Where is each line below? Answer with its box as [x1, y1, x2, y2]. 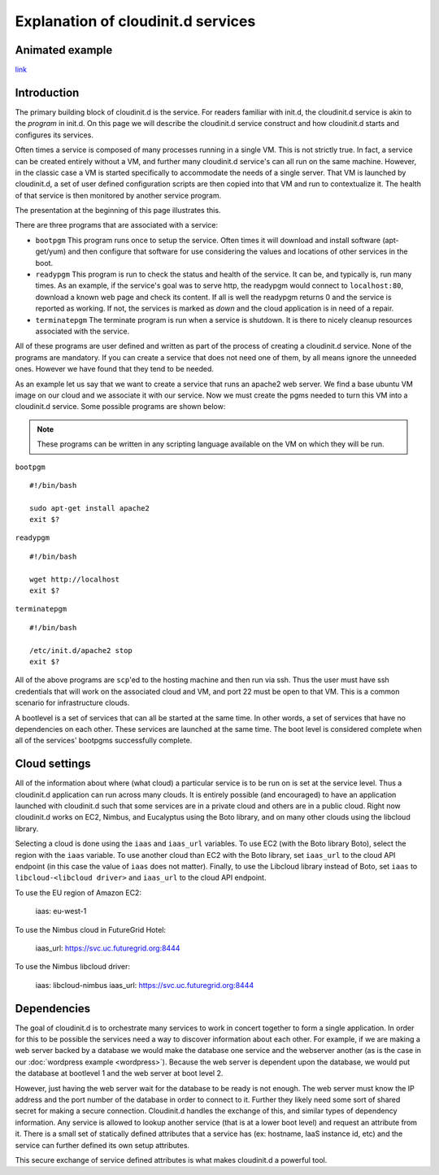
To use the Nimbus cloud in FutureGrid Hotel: [15, 925, 167, 934]
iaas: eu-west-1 [35, 907, 87, 916]
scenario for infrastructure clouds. [15, 698, 130, 707]
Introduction [15, 85, 80, 99]
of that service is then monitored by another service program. [15, 190, 222, 200]
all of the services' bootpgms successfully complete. [15, 736, 193, 746]
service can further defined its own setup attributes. [15, 1140, 190, 1150]
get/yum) [35, 246, 67, 256]
